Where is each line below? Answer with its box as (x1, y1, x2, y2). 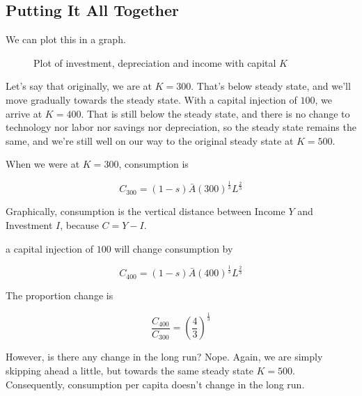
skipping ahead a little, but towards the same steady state (6, 363, 253, 377)
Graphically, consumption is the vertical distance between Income (6, 204, 285, 219)
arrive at (6, 106, 42, 120)
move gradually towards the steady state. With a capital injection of (6, 92, 297, 106)
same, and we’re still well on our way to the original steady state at (6, 133, 294, 148)
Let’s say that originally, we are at (6, 79, 152, 93)
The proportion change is (6, 288, 113, 303)
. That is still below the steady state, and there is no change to (81, 106, 350, 120)
